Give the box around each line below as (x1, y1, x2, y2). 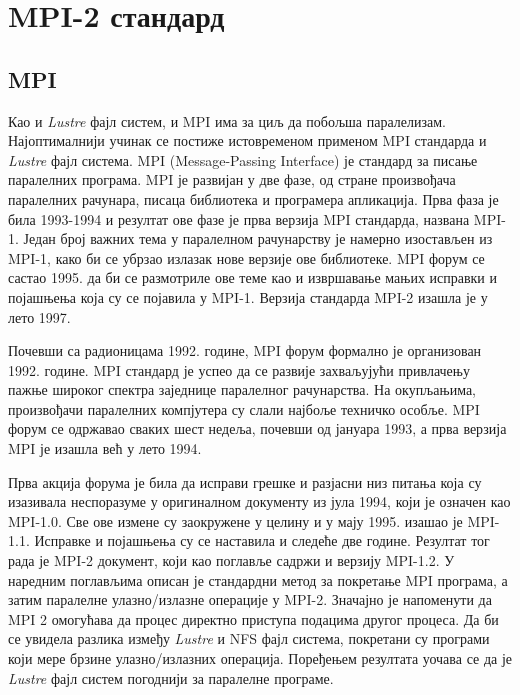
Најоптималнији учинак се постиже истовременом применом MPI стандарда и (8, 130, 487, 151)
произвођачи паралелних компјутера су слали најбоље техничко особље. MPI (8, 398, 480, 419)
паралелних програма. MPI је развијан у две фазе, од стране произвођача (8, 169, 456, 190)
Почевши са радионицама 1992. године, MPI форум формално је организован (8, 340, 482, 361)
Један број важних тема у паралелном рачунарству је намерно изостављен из (23, 228, 493, 249)
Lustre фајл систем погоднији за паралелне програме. (8, 667, 334, 688)
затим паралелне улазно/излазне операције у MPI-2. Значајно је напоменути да (8, 589, 492, 610)
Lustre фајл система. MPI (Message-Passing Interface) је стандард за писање (8, 149, 478, 170)
